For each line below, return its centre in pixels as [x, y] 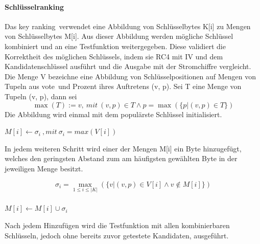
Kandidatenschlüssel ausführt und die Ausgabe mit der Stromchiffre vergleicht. [128, 66]
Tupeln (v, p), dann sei [41, 96]
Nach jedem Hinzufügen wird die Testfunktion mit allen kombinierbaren [117, 225]
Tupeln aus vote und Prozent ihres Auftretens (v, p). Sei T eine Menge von [123, 86]
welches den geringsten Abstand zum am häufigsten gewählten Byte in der [121, 158]
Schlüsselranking [34, 6]
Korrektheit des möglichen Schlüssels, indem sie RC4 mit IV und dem [114, 56]
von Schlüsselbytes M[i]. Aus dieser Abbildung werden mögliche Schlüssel [119, 36]
